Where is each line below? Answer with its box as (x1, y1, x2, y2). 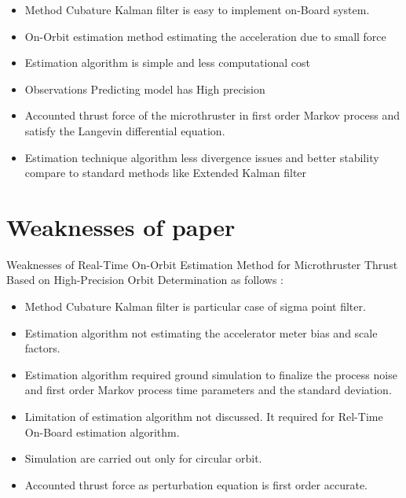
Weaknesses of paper (6, 210, 236, 242)
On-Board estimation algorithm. (24, 423, 180, 440)
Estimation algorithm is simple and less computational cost (24, 54, 310, 71)
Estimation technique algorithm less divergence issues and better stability (24, 149, 379, 165)
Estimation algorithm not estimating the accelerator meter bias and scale (24, 324, 378, 341)
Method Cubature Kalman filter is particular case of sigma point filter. (24, 298, 366, 315)
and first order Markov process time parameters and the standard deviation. (24, 382, 392, 398)
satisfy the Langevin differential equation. (24, 122, 225, 138)
